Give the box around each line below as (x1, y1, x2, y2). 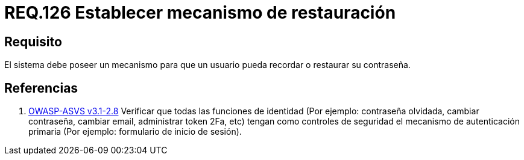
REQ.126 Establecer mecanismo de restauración (4, 2, 396, 23)
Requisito (4, 34, 62, 49)
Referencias (4, 80, 78, 96)
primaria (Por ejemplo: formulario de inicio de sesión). (28, 126, 242, 137)
